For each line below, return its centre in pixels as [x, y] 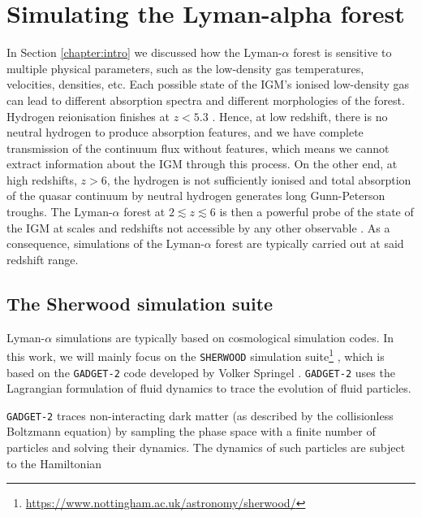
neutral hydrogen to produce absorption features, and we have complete [185, 132]
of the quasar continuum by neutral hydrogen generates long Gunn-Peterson [196, 196]
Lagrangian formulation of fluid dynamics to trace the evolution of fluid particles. [209, 388]
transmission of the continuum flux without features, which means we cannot [198, 148]
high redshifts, [42, 179]
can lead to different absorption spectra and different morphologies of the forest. [206, 100]
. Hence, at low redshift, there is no [300, 116]
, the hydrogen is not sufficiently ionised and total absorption [259, 179]
